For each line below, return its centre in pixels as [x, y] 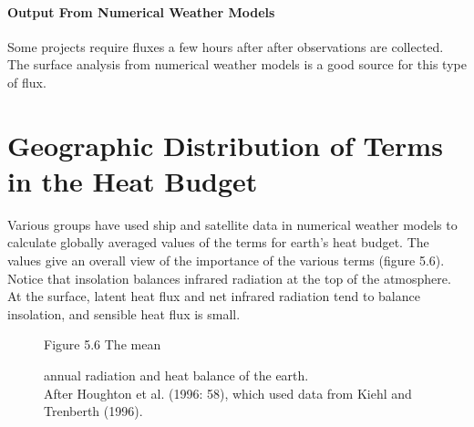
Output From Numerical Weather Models [141, 11]
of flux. [27, 82]
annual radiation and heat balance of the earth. [176, 375]
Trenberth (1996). [93, 411]
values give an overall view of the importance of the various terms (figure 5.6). [226, 260]
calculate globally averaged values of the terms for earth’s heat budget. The [218, 242]
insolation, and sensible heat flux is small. [124, 313]
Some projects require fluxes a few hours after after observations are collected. [226, 46]
